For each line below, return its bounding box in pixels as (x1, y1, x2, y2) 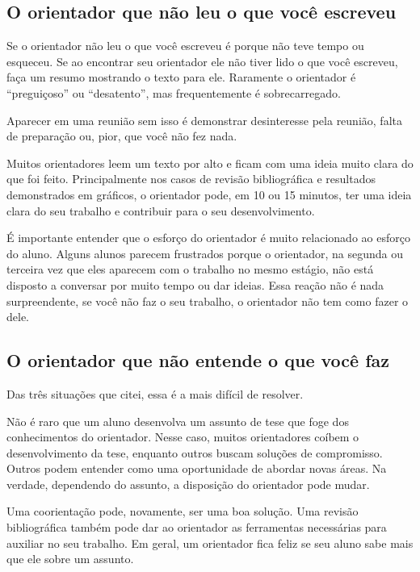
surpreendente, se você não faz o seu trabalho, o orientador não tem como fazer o (6, 292, 409, 309)
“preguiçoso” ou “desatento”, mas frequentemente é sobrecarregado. (6, 84, 341, 101)
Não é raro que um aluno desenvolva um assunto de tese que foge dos (6, 412, 349, 429)
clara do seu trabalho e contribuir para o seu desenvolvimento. (6, 202, 315, 219)
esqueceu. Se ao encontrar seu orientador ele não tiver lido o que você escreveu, (6, 52, 398, 69)
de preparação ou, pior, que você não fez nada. (6, 127, 237, 144)
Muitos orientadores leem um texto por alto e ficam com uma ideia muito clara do (6, 154, 414, 171)
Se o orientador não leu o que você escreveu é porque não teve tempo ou (6, 37, 364, 54)
